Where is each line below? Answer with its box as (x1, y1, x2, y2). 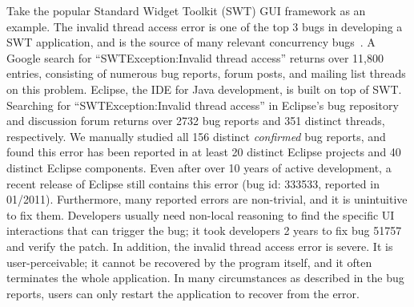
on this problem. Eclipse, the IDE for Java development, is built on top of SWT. (6, 80, 402, 97)
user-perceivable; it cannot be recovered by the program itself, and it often (6, 253, 372, 270)
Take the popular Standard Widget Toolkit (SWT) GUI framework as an (6, 2, 366, 18)
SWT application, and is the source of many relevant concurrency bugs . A (6, 34, 376, 50)
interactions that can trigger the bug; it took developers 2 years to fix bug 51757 (6, 222, 402, 239)
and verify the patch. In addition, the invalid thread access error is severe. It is (6, 237, 393, 254)
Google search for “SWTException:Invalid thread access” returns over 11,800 (6, 49, 384, 66)
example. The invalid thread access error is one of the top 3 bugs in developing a (6, 18, 403, 34)
